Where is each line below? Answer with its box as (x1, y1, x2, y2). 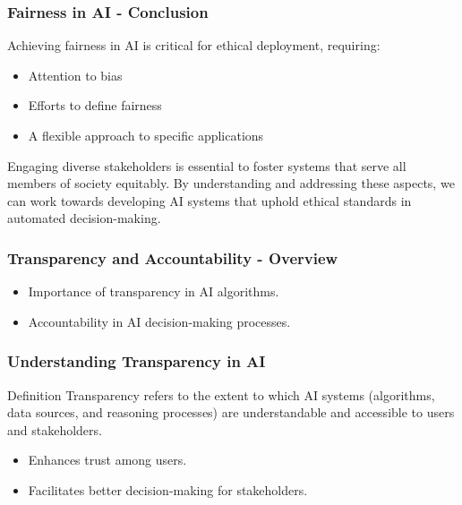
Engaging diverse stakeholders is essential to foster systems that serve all (7, 156, 406, 175)
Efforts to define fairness (28, 96, 162, 115)
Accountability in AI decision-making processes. (28, 312, 291, 330)
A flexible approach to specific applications (28, 126, 264, 144)
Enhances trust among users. (28, 450, 187, 469)
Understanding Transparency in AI (7, 350, 266, 372)
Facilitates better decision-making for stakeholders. (28, 480, 308, 499)
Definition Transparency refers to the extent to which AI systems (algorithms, (7, 385, 435, 404)
